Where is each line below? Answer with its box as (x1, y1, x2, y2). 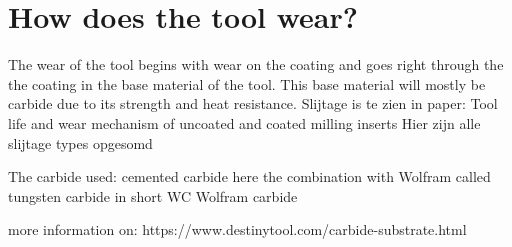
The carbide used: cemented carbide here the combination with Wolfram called (8, 166, 491, 187)
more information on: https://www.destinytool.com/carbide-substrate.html (8, 219, 467, 240)
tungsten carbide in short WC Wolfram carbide (8, 185, 298, 206)
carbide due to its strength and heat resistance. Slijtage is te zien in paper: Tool (8, 93, 498, 114)
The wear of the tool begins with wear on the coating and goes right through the (8, 54, 504, 75)
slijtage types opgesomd (8, 132, 153, 153)
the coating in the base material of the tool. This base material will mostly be (8, 73, 486, 94)
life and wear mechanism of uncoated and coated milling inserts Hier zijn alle (8, 112, 481, 133)
